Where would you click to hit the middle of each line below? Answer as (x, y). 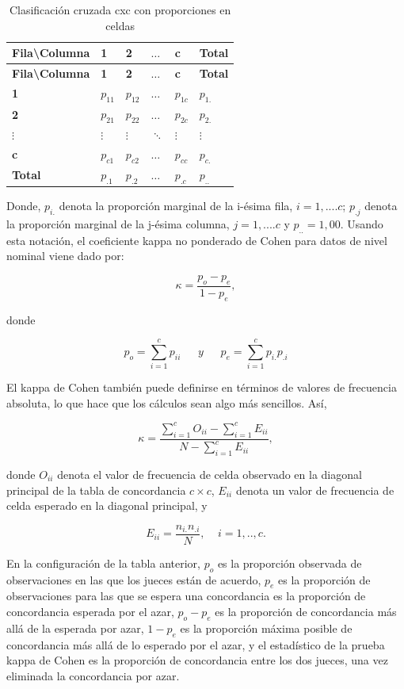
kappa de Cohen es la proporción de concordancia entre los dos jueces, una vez (197, 660)
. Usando (362, 223)
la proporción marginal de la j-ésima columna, (118, 223)
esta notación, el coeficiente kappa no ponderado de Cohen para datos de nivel (197, 240)
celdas (120, 25)
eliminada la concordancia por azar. (93, 675)
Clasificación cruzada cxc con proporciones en (120, 10)
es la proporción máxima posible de (266, 628)
